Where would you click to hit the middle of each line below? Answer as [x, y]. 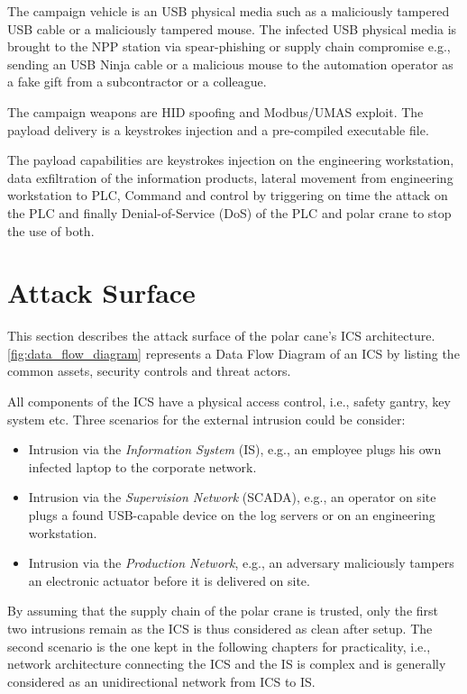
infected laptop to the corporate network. [142, 466]
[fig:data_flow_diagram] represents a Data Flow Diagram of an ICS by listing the [233, 353]
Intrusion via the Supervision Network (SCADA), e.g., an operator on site [232, 497]
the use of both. [51, 230]
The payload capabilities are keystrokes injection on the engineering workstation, [231, 160]
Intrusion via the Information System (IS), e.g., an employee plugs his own [235, 449]
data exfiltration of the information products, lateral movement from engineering [230, 177]
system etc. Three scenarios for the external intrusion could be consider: [206, 419]
